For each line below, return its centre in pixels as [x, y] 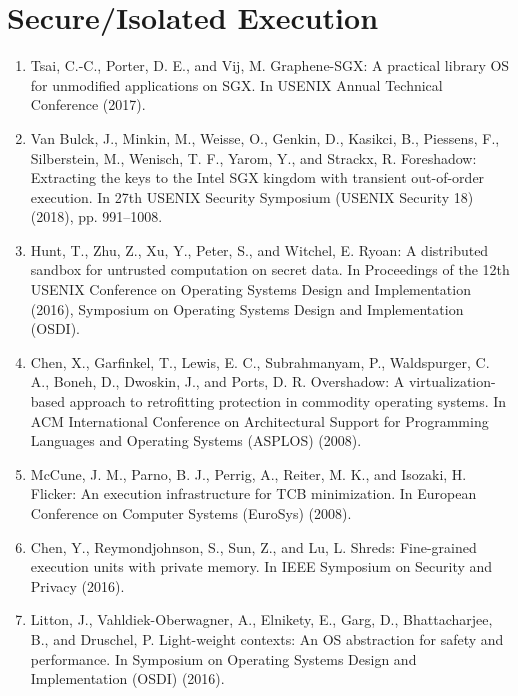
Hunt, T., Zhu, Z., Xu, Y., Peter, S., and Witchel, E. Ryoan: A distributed [259, 249]
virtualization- [452, 381]
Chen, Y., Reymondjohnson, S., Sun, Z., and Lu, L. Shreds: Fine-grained [253, 546]
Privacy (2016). [77, 585]
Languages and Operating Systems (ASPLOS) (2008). [196, 440]
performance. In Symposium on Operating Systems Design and [223, 658]
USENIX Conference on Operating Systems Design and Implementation [250, 289]
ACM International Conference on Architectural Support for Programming [259, 420]
